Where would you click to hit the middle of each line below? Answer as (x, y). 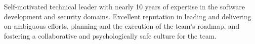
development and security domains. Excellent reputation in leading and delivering (128, 16)
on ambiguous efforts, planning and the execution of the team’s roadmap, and (122, 26)
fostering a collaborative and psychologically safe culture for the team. (110, 35)
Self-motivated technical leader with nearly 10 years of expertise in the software (125, 6)
